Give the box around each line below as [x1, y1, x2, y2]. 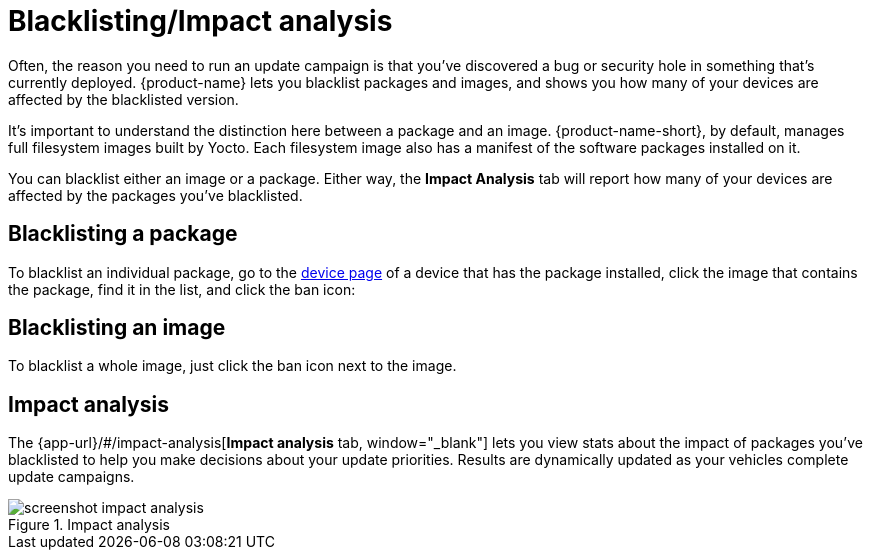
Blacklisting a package [8, 221, 238, 247]
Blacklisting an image [8, 315, 226, 341]
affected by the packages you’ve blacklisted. [8, 186, 303, 204]
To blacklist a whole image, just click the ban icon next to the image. [8, 357, 457, 375]
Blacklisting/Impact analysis [8, 4, 393, 38]
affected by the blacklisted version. [8, 90, 239, 108]
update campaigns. [8, 468, 135, 486]
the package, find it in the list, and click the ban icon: [8, 280, 356, 298]
